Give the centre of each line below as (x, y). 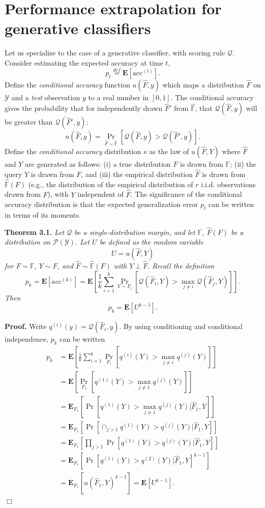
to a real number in (119, 97)
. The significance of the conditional (186, 194)
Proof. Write (26, 326)
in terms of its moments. (43, 214)
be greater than (29, 122)
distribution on (27, 242)
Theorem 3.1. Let (35, 232)
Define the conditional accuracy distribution (73, 151)
